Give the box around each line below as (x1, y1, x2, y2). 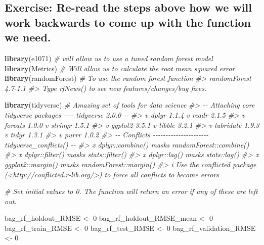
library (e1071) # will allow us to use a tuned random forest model (5, 53, 213, 63)
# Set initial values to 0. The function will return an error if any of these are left (5, 186, 258, 197)
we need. (5, 29, 51, 45)
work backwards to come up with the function (5, 14, 251, 30)
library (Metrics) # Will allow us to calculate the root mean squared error (5, 63, 235, 73)
